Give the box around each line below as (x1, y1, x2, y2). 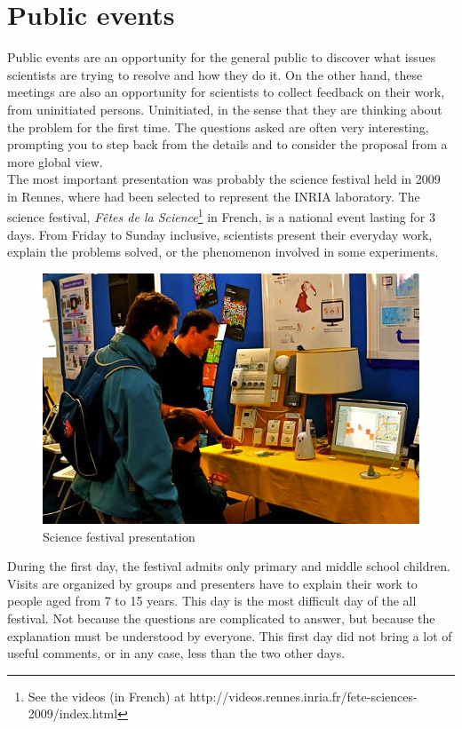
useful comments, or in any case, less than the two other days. (7, 644, 346, 662)
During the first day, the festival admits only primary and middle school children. (7, 557, 450, 575)
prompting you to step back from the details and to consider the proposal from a (7, 135, 448, 154)
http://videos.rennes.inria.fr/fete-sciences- (189, 686, 418, 705)
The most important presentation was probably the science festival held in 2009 (7, 170, 441, 188)
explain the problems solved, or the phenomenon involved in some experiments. (7, 242, 439, 261)
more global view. (7, 152, 103, 170)
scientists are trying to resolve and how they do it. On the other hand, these (7, 65, 423, 83)
